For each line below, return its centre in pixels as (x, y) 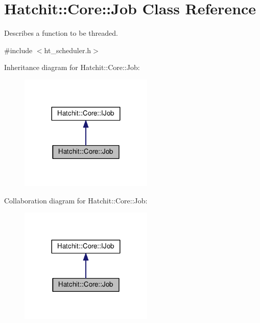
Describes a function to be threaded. (61, 33)
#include (18, 50)
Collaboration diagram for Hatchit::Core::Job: (76, 200)
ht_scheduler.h (68, 50)
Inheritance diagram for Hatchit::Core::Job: (72, 67)
